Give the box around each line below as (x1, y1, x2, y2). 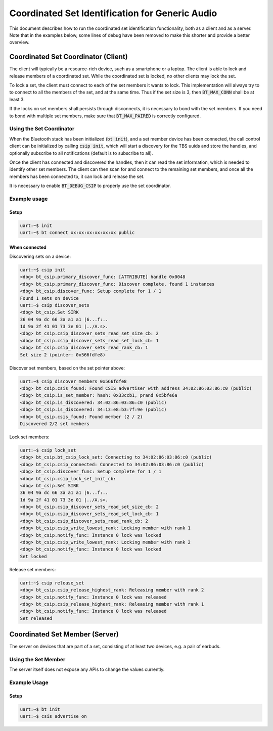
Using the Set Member (9, 656, 66, 663)
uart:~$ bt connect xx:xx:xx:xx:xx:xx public (20, 230, 135, 235)
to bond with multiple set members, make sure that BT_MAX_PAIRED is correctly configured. (9, 113, 201, 119)
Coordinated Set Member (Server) (9, 630, 119, 639)
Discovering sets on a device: (9, 253, 71, 259)
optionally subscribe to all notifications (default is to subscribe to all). (9, 150, 153, 156)
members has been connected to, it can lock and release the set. (9, 173, 145, 179)
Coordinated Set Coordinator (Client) (9, 53, 128, 61)
